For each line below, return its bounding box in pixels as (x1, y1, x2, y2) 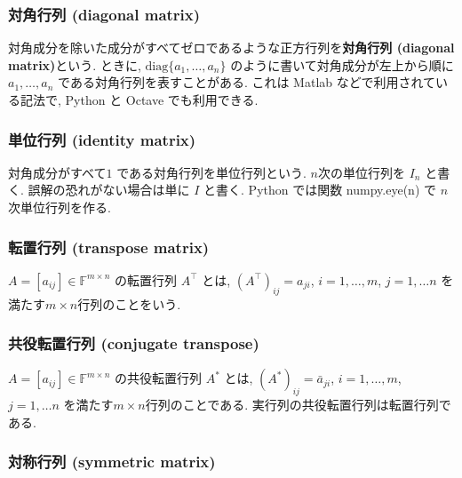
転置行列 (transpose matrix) (8, 235, 210, 258)
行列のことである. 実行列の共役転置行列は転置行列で (145, 395, 451, 414)
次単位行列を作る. (8, 198, 111, 216)
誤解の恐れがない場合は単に (28, 180, 190, 199)
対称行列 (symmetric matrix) (8, 450, 216, 473)
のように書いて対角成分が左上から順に (230, 55, 454, 74)
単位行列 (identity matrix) (8, 128, 196, 150)
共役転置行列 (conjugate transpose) (8, 332, 259, 355)
